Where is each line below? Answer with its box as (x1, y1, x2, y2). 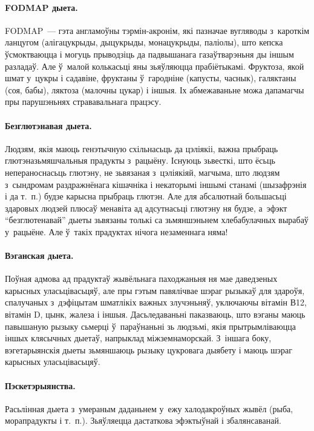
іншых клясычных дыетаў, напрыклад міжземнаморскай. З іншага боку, (5, 332, 272, 344)
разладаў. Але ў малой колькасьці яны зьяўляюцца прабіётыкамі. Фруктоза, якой (5, 59, 304, 72)
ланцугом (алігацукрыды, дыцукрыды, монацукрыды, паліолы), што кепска (5, 36, 283, 48)
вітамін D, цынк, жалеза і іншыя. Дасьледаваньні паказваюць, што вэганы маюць (5, 308, 306, 321)
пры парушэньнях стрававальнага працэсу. (5, 95, 162, 108)
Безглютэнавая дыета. (5, 119, 92, 132)
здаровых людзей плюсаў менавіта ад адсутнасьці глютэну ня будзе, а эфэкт (5, 201, 287, 214)
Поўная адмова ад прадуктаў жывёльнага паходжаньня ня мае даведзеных (5, 272, 278, 285)
